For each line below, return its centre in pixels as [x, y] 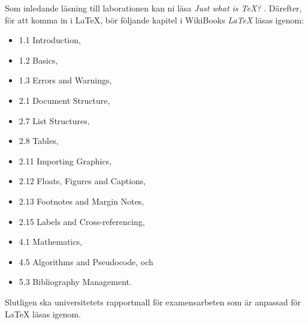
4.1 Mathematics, [51, 241]
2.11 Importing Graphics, [65, 160]
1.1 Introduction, [50, 40]
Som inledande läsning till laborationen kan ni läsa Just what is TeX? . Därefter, [153, 8]
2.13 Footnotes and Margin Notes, [81, 201]
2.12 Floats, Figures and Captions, [82, 181]
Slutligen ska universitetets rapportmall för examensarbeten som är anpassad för [153, 301]
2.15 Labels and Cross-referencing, [82, 221]
